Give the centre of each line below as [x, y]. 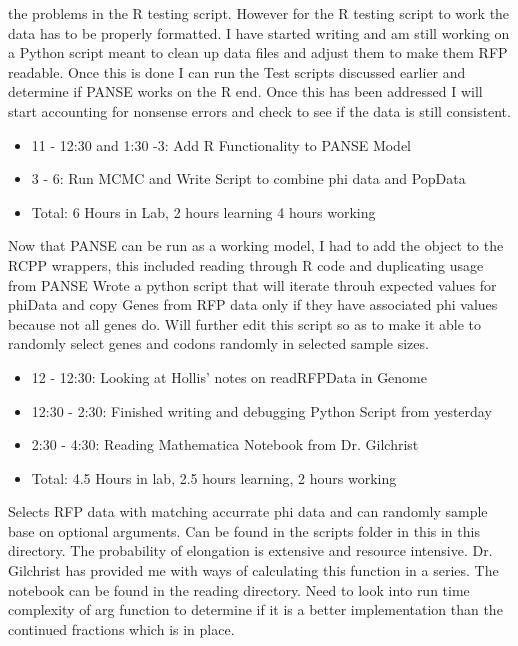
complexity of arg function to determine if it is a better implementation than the [255, 609]
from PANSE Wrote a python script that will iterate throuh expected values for [252, 284]
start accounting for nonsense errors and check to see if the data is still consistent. [259, 110]
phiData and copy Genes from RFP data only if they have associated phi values [253, 304]
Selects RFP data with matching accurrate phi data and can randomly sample [248, 511]
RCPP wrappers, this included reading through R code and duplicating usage [246, 264]
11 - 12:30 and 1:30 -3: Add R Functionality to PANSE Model [221, 144]
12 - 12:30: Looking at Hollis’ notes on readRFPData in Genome [229, 376]
